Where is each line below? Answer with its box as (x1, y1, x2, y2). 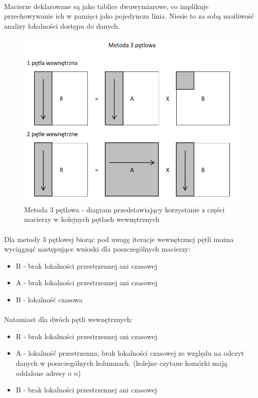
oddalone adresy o (16, 367, 72, 378)
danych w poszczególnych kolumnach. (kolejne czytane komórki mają (16, 357, 228, 368)
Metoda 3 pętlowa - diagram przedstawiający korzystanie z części (24, 204, 225, 214)
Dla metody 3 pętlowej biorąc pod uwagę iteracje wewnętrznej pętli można (4, 233, 234, 244)
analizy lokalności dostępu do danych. (4, 20, 120, 31)
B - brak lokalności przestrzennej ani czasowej (16, 384, 157, 395)
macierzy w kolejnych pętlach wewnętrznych (24, 214, 160, 224)
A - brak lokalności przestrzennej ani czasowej (16, 277, 158, 288)
